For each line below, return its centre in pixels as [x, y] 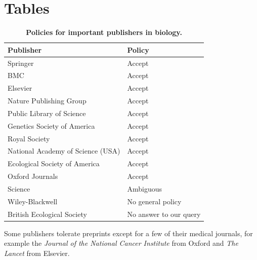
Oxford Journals [33, 176]
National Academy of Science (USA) [64, 151]
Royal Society [29, 138]
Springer [21, 63]
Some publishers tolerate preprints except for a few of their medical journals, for [128, 233]
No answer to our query [164, 214]
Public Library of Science [47, 113]
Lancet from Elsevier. [37, 253]
